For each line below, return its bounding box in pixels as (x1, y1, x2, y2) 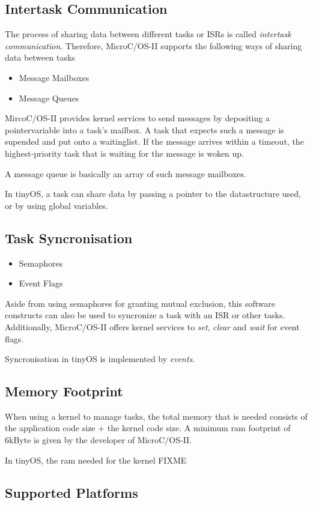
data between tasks (5, 51, 75, 64)
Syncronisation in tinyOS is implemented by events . (5, 352, 195, 365)
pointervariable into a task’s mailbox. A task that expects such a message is (5, 123, 284, 136)
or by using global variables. (5, 199, 108, 211)
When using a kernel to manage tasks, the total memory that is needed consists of (5, 410, 308, 422)
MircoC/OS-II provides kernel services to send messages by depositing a (5, 112, 270, 124)
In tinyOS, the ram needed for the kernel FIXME (5, 453, 187, 466)
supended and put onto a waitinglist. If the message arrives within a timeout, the (5, 135, 304, 148)
